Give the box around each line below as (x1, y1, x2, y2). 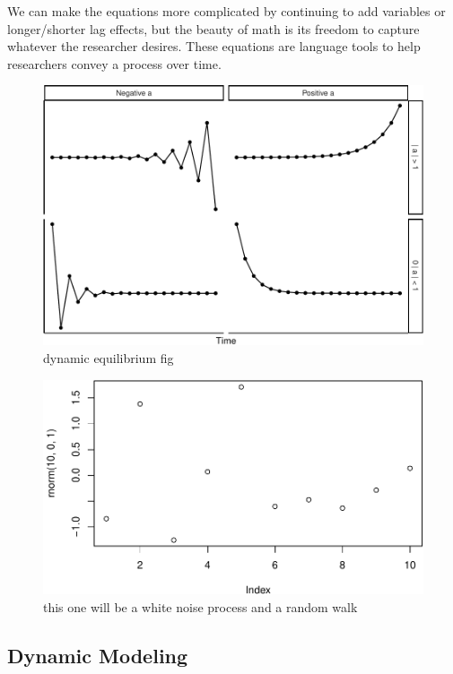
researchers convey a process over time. (7, 54, 222, 73)
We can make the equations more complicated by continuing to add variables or (7, 2, 446, 20)
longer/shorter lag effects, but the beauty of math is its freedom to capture (7, 19, 420, 38)
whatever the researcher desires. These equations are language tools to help (7, 37, 421, 56)
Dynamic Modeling (7, 641, 188, 669)
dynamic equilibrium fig (43, 349, 174, 367)
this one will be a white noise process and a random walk (43, 597, 358, 616)
